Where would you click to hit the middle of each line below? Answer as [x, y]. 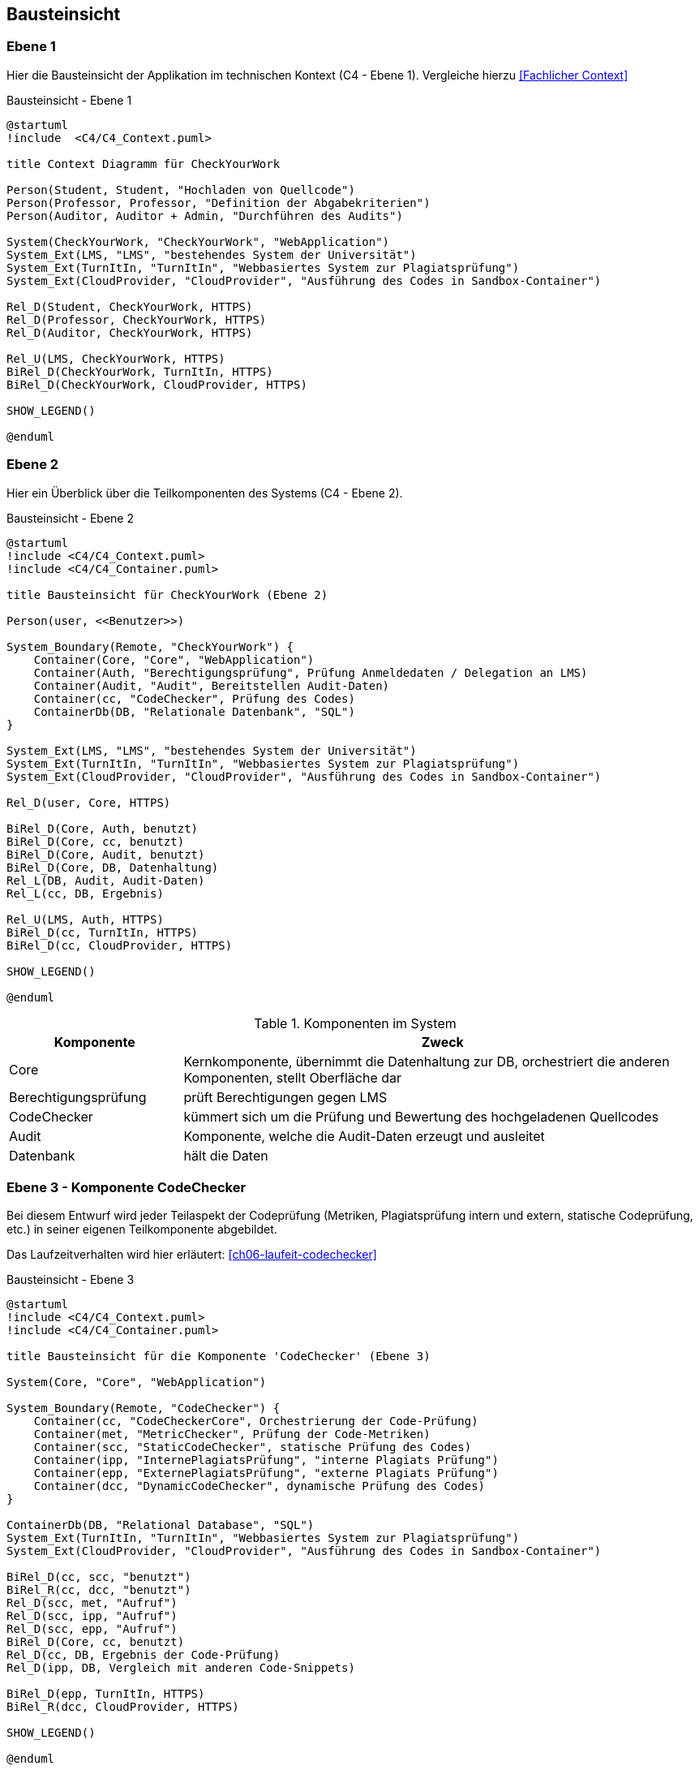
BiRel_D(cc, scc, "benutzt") [99, 1577]
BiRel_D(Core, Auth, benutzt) [103, 828]
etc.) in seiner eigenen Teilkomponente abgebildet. [142, 1230]
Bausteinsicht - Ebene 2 [70, 518]
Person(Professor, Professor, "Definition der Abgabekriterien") [219, 202]
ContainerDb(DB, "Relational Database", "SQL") [161, 1525]
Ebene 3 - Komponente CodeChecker [127, 1187]
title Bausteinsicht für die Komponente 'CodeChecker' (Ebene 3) [219, 1357]
